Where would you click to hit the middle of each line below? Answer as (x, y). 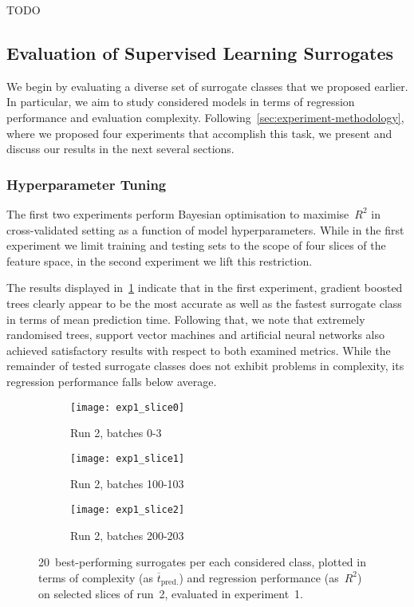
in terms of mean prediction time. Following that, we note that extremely (186, 319)
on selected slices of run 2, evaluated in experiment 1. (171, 594)
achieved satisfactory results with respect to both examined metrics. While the (199, 350)
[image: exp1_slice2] (128, 510)
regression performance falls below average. (112, 381)
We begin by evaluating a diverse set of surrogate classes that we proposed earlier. (207, 86)
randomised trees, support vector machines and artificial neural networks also (196, 335)
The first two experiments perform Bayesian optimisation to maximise (178, 213)
